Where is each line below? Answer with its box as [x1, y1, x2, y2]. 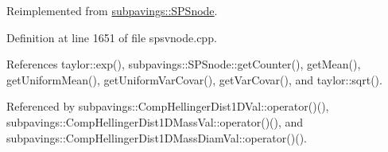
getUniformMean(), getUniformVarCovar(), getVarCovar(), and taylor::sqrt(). [6, 71, 382, 88]
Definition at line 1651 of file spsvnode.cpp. [6, 29, 217, 45]
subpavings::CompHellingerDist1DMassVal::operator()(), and [6, 113, 304, 130]
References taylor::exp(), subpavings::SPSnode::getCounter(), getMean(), [6, 56, 361, 72]
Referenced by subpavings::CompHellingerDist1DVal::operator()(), [6, 98, 329, 115]
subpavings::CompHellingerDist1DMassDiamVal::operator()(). [6, 129, 307, 146]
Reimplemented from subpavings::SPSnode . [6, 2, 218, 18]
